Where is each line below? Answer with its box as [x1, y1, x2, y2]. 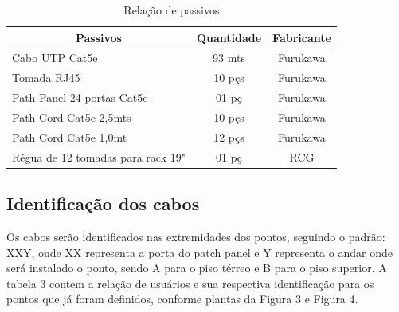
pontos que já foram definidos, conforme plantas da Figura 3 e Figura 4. [6, 291, 358, 307]
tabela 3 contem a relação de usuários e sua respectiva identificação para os [6, 275, 374, 291]
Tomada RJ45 [12, 69, 80, 86]
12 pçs [213, 128, 244, 145]
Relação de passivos [123, 2, 220, 18]
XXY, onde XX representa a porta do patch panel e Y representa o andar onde [6, 244, 393, 260]
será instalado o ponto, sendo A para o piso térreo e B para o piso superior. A [6, 259, 387, 276]
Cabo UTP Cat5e [12, 49, 98, 66]
